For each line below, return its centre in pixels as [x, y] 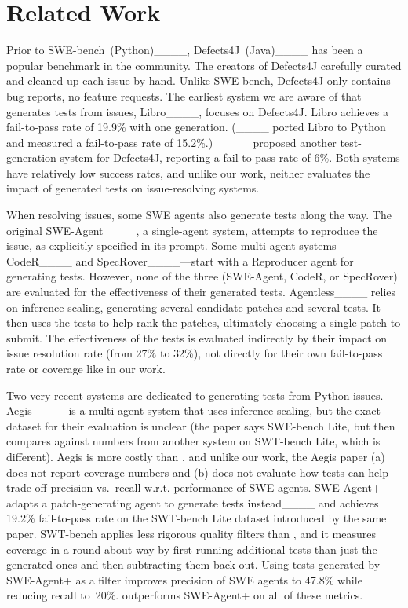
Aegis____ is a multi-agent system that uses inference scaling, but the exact [193, 410]
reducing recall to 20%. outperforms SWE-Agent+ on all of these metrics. [185, 595]
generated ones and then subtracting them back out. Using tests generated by [193, 564]
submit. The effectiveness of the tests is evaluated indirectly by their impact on [197, 337]
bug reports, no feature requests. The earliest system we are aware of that [184, 95]
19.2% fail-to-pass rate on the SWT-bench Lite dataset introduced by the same [197, 518]
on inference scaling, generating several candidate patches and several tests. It [193, 307]
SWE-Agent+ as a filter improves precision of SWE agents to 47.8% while [184, 579]
